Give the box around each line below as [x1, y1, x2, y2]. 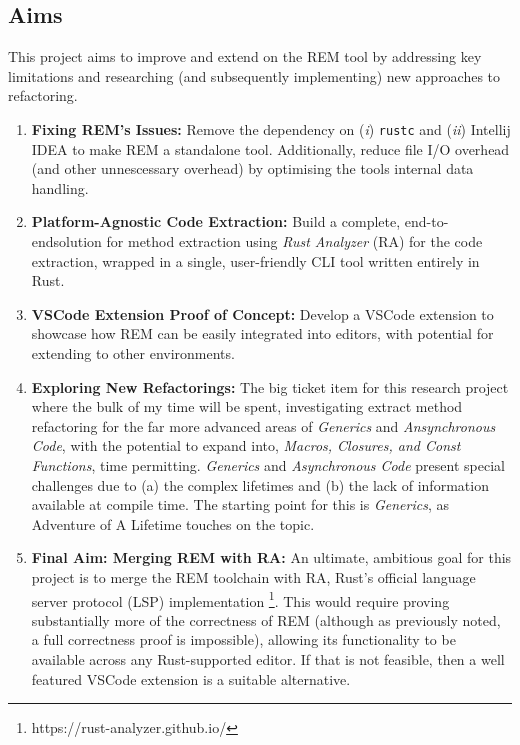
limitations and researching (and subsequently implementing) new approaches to [8, 65, 501, 86]
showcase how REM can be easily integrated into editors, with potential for [31, 323, 494, 344]
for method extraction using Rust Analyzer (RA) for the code [106, 231, 483, 252]
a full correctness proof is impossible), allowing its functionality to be [31, 629, 456, 650]
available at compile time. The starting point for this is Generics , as [31, 494, 449, 515]
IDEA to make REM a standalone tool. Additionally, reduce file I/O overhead [31, 138, 510, 159]
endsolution [31, 231, 102, 252]
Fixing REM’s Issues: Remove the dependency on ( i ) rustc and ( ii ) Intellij [31, 118, 511, 139]
